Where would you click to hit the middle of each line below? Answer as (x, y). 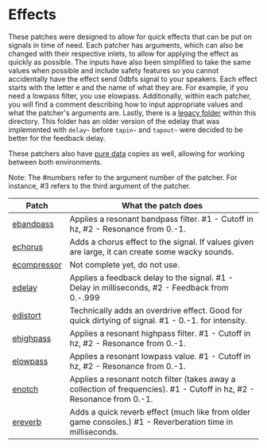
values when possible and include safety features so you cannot (114, 70)
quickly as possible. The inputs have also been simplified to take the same (130, 62)
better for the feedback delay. (57, 138)
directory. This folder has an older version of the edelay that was (114, 121)
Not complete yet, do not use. (125, 264)
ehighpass (32, 338)
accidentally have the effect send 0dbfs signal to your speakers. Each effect (133, 79)
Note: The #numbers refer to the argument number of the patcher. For (123, 177)
